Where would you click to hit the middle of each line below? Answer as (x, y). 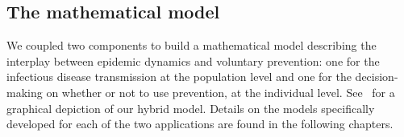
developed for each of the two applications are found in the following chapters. (200, 124)
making (25, 92)
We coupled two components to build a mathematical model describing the (192, 45)
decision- (377, 77)
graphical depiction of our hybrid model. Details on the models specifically (191, 108)
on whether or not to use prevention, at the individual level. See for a (221, 92)
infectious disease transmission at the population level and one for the (179, 77)
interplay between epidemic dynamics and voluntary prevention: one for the (193, 60)
